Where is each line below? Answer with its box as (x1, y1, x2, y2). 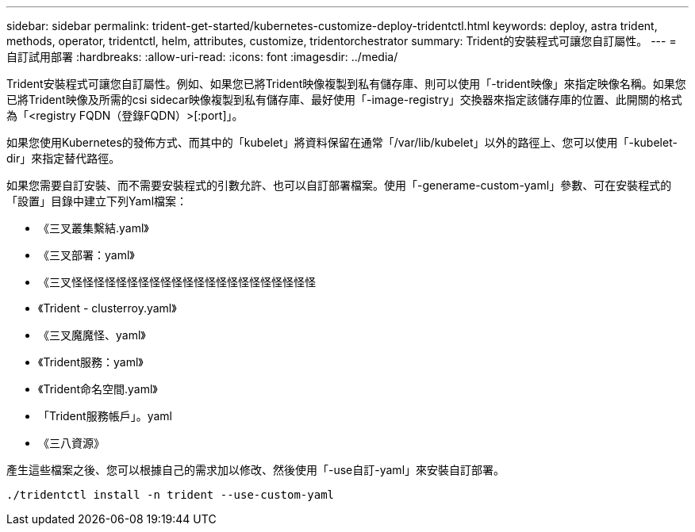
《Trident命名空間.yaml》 (38, 382, 158, 396)
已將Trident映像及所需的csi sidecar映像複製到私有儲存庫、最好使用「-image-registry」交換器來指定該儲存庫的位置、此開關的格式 (6, 93, 682, 106)
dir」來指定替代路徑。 (6, 151, 121, 165)
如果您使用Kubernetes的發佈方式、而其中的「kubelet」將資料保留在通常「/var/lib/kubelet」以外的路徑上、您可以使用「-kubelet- (6, 136, 678, 149)
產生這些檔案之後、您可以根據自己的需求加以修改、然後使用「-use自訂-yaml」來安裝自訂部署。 (6, 463, 505, 477)
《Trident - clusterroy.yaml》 (38, 301, 177, 315)
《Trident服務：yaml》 (38, 355, 144, 369)
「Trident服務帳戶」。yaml (38, 409, 172, 423)
